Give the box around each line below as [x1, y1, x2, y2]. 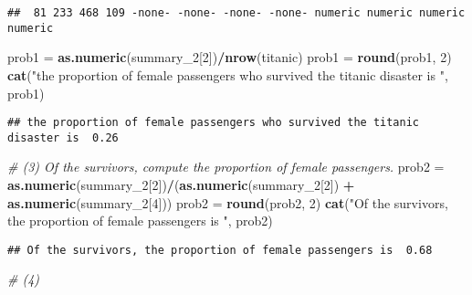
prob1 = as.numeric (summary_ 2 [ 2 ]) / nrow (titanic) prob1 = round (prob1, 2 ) [7, 47, 452, 67]
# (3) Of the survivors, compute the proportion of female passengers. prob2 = [7, 157, 445, 176]
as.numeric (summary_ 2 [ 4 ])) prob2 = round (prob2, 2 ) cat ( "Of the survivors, [7, 193, 448, 212]
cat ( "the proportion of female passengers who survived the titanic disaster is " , [7, 65, 448, 84]
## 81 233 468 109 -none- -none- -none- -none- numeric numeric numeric [7, 6, 466, 19]
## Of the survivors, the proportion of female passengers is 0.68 [7, 243, 433, 257]
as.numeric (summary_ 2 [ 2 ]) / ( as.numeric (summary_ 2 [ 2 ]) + [7, 175, 355, 194]
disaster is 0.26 [7, 131, 119, 144]
